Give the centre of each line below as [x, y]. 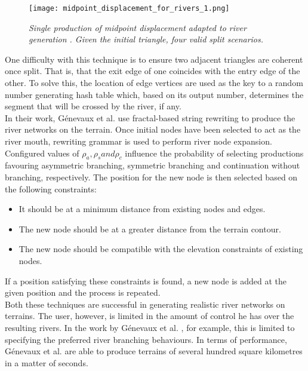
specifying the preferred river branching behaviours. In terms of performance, [146, 339]
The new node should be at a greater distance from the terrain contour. [150, 229]
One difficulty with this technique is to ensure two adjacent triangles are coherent [154, 59]
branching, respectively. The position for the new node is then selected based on [151, 177]
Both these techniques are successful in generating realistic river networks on [145, 304]
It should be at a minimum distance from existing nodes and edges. [142, 209]
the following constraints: [51, 188]
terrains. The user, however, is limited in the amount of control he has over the [150, 316]
